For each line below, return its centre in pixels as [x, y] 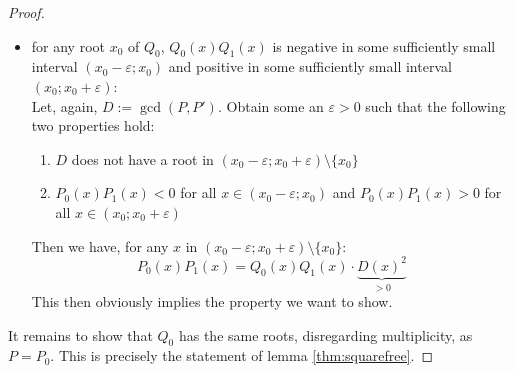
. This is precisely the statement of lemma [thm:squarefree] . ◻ [242, 355]
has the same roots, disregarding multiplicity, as [325, 334]
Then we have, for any [100, 245]
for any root [68, 45]
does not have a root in [142, 158]
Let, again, [64, 105]
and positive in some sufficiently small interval [310, 66]
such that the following [435, 105]
